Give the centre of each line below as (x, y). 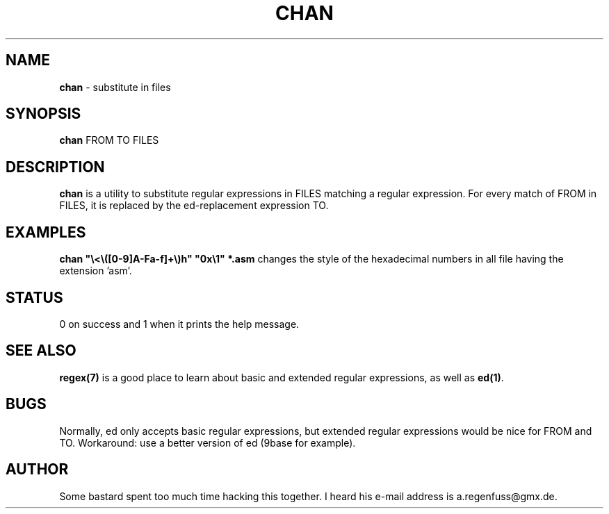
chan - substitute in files (115, 87)
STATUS (34, 297)
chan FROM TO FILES (109, 140)
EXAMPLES (46, 232)
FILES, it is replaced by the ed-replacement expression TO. (194, 206)
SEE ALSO (41, 351)
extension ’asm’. (96, 271)
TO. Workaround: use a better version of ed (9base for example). (208, 442)
